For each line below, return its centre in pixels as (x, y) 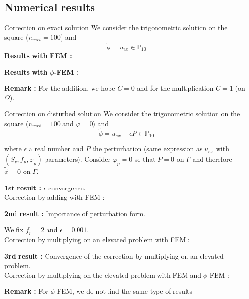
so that (145, 159)
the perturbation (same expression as (147, 149)
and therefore (212, 159)
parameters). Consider (78, 159)
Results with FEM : (38, 55)
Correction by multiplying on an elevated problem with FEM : (97, 239)
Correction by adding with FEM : (54, 197)
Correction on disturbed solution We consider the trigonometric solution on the (122, 114)
